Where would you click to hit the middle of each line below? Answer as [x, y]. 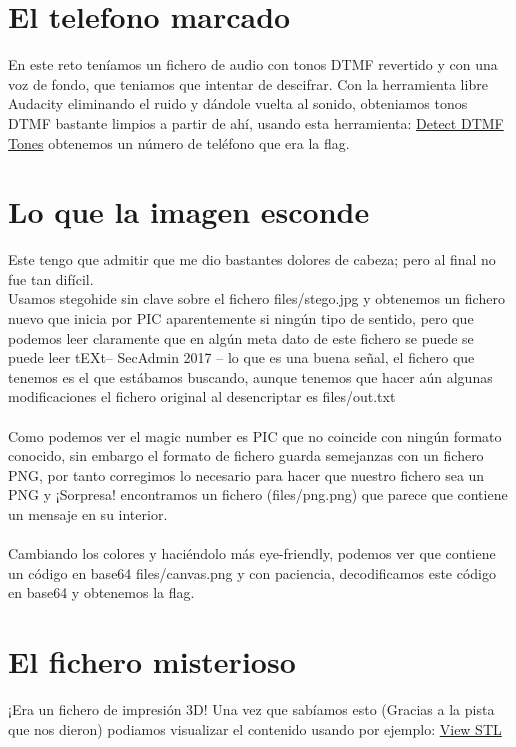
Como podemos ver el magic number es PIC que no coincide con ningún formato [255, 435]
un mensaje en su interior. [88, 513]
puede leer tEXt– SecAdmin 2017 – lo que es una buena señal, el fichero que [241, 357]
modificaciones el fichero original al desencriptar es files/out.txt [202, 396]
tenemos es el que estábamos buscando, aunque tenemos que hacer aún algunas [250, 376]
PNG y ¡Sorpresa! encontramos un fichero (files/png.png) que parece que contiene [258, 494]
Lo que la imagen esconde [189, 211]
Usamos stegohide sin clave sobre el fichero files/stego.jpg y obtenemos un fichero [256, 298]
